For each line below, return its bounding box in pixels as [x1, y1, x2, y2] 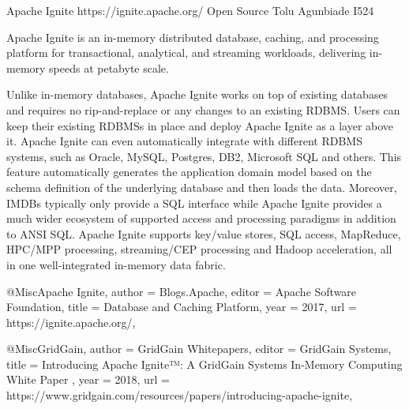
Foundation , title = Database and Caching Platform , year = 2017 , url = [6, 298, 357, 315]
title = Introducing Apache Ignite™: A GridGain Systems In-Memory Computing [6, 355, 403, 372]
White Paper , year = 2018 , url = [6, 371, 170, 388]
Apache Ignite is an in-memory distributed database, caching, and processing [6, 28, 379, 45]
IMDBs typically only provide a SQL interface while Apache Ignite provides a [6, 194, 382, 211]
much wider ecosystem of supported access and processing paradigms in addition [6, 210, 396, 227]
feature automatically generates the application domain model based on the [6, 163, 372, 180]
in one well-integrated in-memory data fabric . [6, 256, 226, 272]
